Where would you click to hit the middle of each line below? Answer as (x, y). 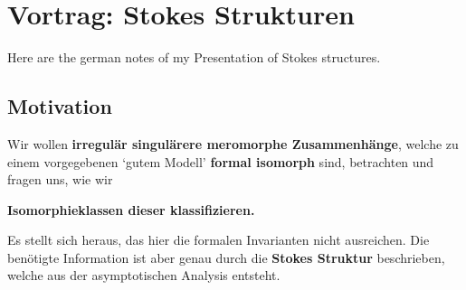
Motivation (60, 106)
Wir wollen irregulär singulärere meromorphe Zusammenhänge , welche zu (233, 143)
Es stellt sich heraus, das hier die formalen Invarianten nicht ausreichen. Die (219, 240)
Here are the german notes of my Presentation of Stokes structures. (194, 57)
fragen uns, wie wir (60, 179)
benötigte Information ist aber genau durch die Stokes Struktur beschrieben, (226, 257)
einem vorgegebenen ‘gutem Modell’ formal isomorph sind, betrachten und (221, 161)
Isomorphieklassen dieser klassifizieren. (131, 209)
